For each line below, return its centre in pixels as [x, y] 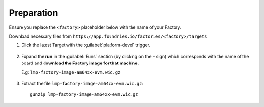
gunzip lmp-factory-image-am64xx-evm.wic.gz [84, 95]
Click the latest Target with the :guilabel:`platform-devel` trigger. [86, 45]
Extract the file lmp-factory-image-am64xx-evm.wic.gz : [82, 83]
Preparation [33, 13]
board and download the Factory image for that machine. [80, 63]
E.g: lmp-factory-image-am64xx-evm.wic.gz [71, 72]
